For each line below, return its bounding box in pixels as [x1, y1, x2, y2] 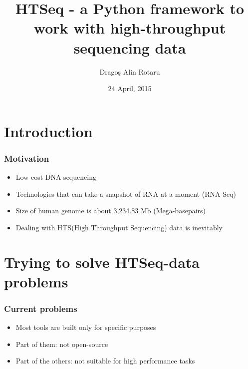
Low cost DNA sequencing [15, 172, 96, 182]
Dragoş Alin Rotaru [99, 66, 160, 77]
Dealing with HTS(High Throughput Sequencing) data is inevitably [15, 222, 223, 232]
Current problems [4, 302, 77, 314]
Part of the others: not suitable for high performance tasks [15, 355, 195, 366]
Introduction [4, 121, 93, 141]
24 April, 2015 [108, 83, 152, 94]
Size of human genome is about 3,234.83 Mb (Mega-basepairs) [15, 205, 206, 216]
